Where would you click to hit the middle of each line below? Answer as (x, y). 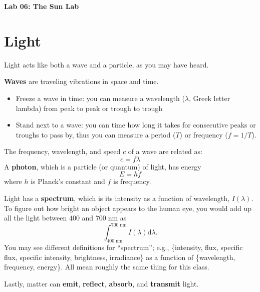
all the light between (36, 218)
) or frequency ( (204, 134)
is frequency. (132, 181)
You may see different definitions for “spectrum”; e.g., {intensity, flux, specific (123, 247)
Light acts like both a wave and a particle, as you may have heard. (106, 64)
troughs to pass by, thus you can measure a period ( (96, 134)
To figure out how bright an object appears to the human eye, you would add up (128, 208)
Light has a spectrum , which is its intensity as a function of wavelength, (117, 198)
